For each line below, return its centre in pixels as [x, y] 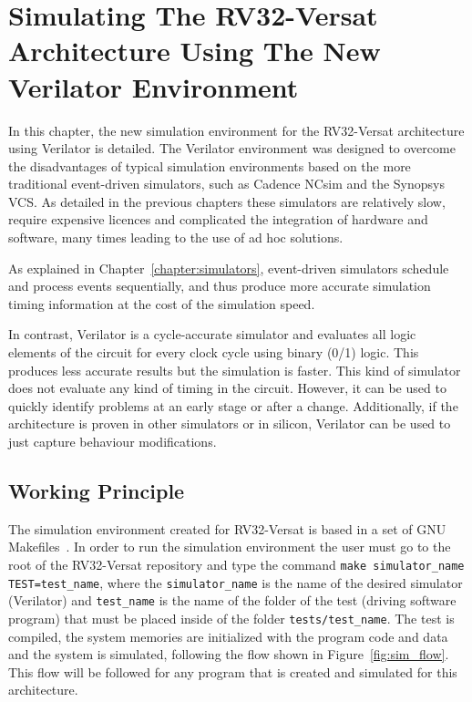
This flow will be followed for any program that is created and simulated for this [233, 671]
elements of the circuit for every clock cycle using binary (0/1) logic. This [214, 352]
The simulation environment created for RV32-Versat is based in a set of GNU [227, 528]
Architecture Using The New [195, 51]
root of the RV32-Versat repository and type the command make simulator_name [236, 564]
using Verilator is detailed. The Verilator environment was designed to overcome [232, 148]
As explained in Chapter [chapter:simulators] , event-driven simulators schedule [229, 268]
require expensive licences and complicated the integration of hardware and [218, 219]
